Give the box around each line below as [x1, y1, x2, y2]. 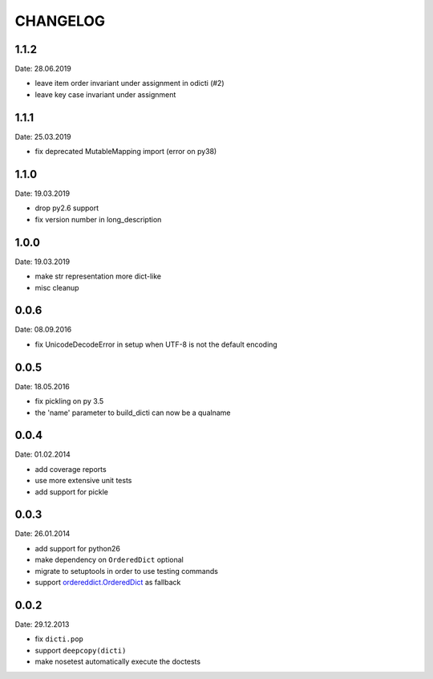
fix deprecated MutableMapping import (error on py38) [34, 147, 217, 157]
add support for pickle [34, 486, 108, 497]
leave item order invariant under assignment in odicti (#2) [34, 79, 225, 88]
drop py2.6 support [34, 203, 99, 213]
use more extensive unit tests [34, 476, 132, 486]
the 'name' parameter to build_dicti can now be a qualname [34, 408, 231, 417]
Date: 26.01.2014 [14, 529, 71, 539]
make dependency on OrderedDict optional [34, 555, 184, 565]
